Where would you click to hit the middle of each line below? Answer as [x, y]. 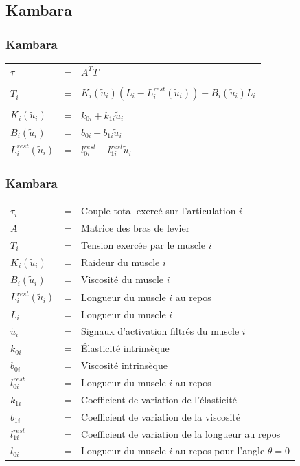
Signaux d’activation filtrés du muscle [160, 331]
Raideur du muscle [120, 262]
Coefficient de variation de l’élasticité [159, 399]
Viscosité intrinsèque [124, 365]
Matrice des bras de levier [136, 228]
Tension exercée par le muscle [143, 245]
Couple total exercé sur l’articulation [159, 211]
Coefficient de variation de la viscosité [161, 416]
